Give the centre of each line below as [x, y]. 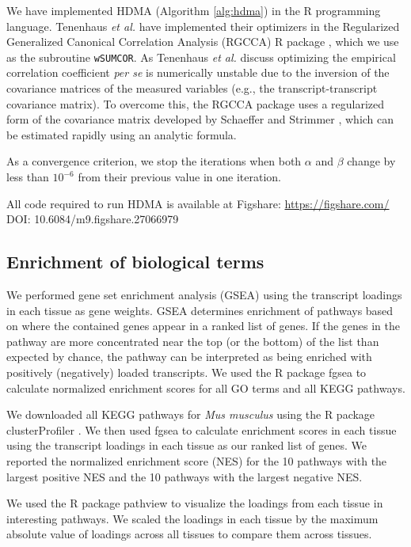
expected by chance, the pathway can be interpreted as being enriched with [189, 357]
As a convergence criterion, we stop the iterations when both [154, 161]
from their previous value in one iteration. [179, 177]
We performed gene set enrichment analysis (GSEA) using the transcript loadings [204, 294]
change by [371, 161]
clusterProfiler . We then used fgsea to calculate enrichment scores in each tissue [202, 429]
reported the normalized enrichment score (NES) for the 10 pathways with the [197, 460]
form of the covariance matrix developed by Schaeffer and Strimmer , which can [200, 119]
